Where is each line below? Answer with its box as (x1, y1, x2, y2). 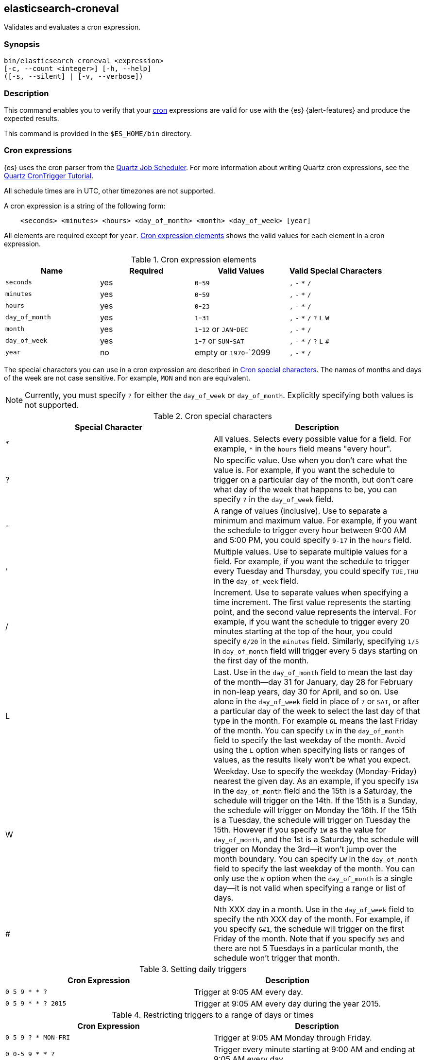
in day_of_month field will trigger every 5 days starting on (214, 645, 418, 656)
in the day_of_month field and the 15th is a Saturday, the (214, 785, 412, 796)
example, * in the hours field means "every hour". (214, 443, 392, 453)
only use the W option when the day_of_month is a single (214, 873, 412, 883)
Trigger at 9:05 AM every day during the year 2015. (194, 998, 381, 1008)
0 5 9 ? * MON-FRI (5, 1034, 70, 1042)
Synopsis (4, 39, 40, 49)
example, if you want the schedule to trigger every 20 (214, 616, 410, 626)
